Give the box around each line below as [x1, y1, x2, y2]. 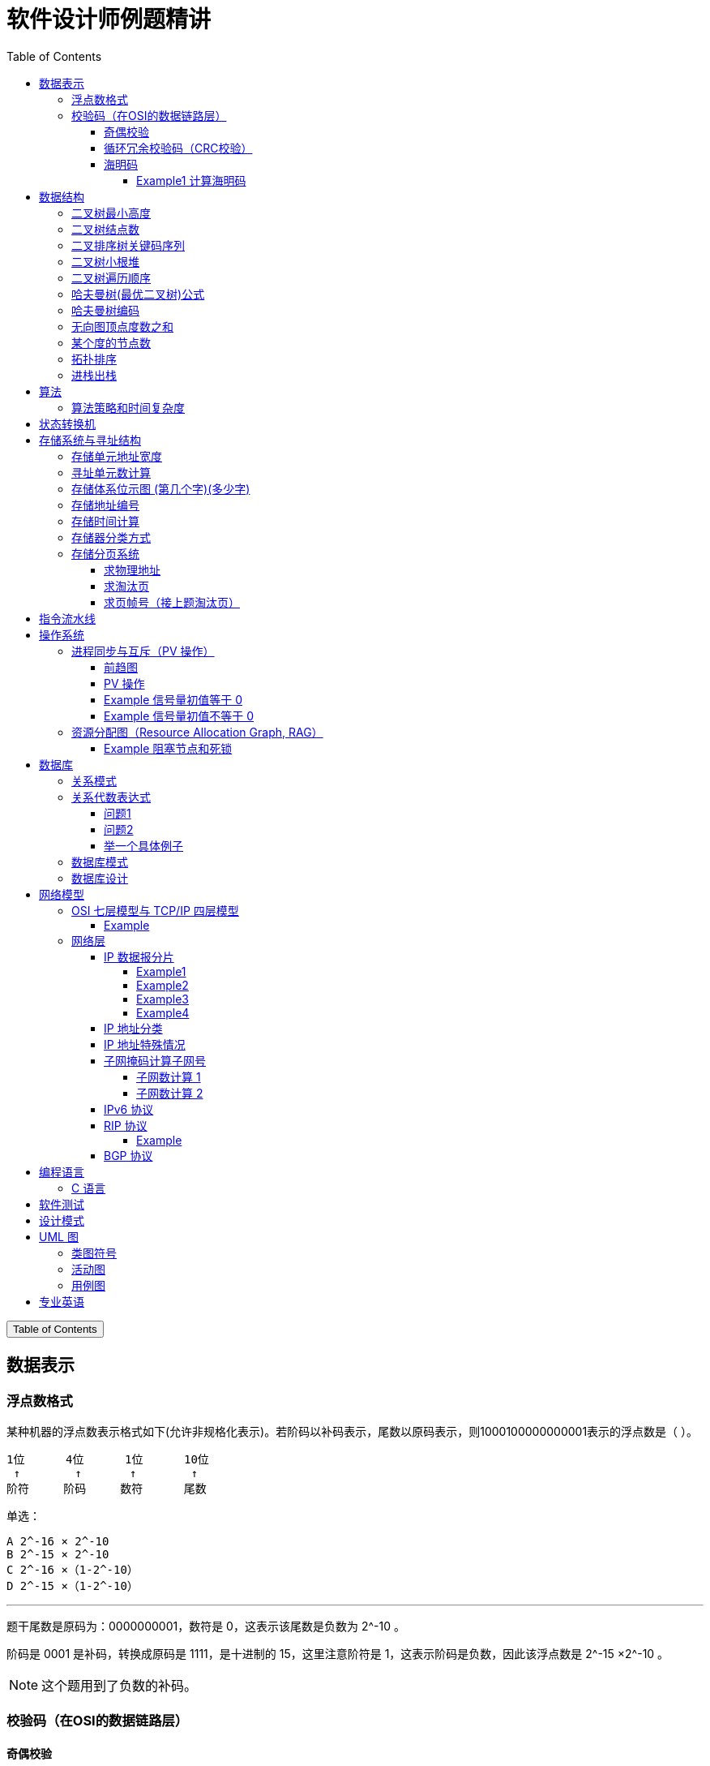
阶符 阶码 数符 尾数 [6, 1481, 207, 1495]
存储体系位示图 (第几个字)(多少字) [71, 481, 250, 496]
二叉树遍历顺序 [71, 270, 151, 285]
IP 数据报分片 [104, 949, 174, 964]
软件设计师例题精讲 [6, 6, 212, 33]
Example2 [136, 978, 189, 992]
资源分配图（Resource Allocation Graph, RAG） [71, 724, 323, 739]
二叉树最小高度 [71, 205, 151, 220]
